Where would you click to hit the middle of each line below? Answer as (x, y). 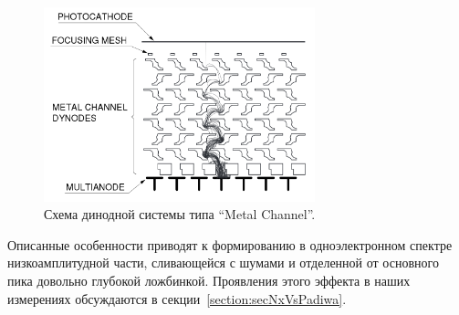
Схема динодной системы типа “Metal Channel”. (180, 214)
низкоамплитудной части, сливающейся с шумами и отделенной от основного (223, 262)
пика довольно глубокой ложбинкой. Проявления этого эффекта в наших (209, 280)
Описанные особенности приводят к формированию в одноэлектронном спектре (230, 244)
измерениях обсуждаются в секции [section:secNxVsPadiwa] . (177, 298)
